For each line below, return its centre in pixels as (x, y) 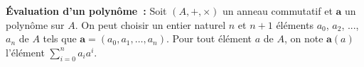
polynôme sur (35, 24)
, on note (304, 38)
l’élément (25, 52)
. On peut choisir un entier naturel (150, 24)
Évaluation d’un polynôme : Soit (86, 11)
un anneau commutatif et (278, 11)
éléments (295, 24)
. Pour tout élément (209, 38)
